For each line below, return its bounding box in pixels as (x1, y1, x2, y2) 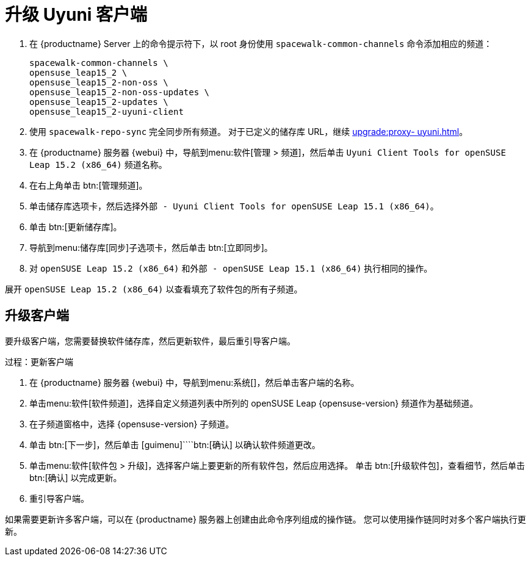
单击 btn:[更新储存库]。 (29, 221, 122, 232)
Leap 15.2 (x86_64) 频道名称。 (29, 159, 167, 170)
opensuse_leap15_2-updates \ (29, 96, 168, 107)
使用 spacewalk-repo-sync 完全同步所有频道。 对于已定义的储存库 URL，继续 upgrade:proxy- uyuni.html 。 (29, 126, 468, 137)
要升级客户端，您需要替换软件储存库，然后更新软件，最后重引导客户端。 (5, 335, 295, 346)
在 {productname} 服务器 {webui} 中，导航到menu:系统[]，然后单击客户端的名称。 (29, 377, 359, 388)
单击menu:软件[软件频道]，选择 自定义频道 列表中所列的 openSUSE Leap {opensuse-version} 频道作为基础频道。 (29, 397, 479, 408)
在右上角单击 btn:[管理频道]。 (29, 179, 148, 190)
